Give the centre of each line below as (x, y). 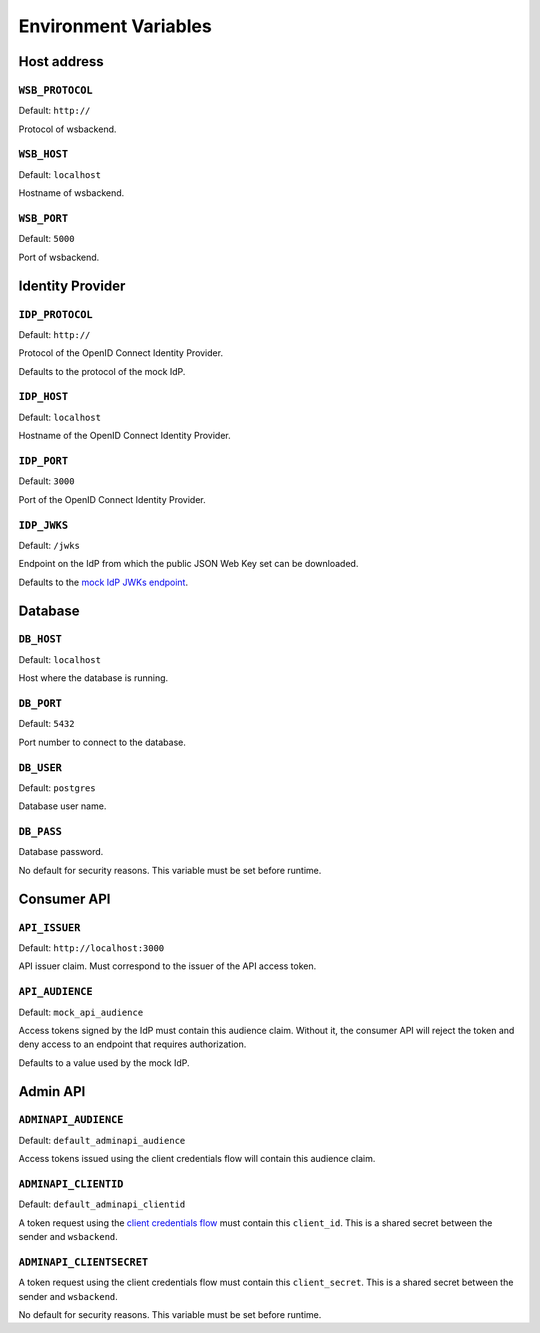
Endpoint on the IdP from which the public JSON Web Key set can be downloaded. (188, 564)
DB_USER (40, 767)
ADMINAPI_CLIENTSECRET (83, 1262)
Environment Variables (115, 26)
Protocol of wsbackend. (67, 129)
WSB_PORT (43, 218)
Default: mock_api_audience (81, 1012)
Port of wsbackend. (59, 257)
